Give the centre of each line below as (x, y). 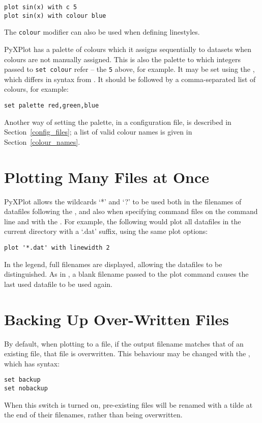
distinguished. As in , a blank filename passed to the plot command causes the (126, 274)
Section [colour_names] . (42, 141)
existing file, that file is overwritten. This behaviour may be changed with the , (127, 353)
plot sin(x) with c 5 (41, 7)
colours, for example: (36, 89)
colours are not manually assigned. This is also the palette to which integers (122, 59)
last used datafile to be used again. (58, 284)
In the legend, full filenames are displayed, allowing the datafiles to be (113, 264)
